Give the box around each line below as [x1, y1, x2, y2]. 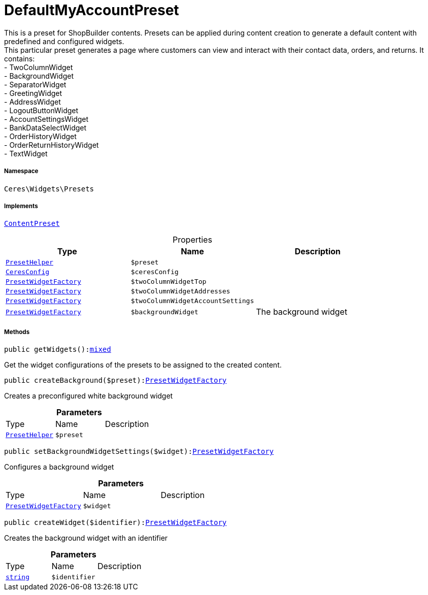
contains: [4, 54, 35, 63]
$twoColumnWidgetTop [130, 278, 207, 286]
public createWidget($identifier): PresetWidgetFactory [4, 518, 227, 527]
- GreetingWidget [4, 88, 62, 97]
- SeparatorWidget [4, 80, 67, 89]
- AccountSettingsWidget [4, 114, 89, 123]
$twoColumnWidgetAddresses [130, 287, 231, 295]
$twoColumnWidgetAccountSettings [130, 297, 254, 305]
